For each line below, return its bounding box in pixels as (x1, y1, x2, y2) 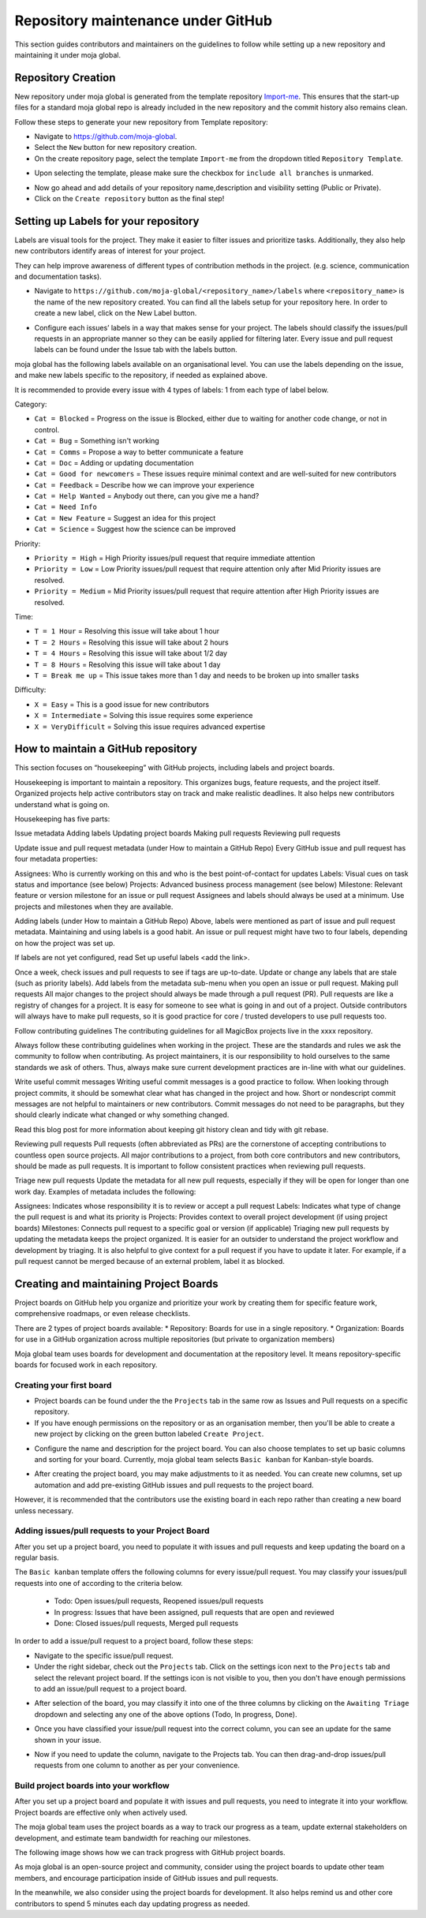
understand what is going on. (14, 799, 110, 809)
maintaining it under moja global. (14, 50, 121, 59)
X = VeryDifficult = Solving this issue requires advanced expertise (34, 722, 266, 731)
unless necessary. (14, 1505, 74, 1515)
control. (34, 424, 60, 434)
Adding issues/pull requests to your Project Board (14, 1525, 210, 1536)
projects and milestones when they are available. (14, 902, 174, 911)
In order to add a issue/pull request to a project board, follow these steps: (14, 1636, 254, 1646)
